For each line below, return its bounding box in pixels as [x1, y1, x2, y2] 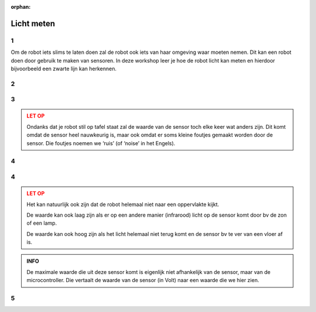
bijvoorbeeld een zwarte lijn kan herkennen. [11, 65, 117, 72]
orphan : [11, 4, 31, 10]
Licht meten [11, 18, 56, 29]
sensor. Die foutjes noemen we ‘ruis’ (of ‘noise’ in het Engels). [26, 139, 176, 146]
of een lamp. [26, 220, 57, 227]
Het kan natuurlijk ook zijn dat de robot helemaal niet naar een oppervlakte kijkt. [26, 201, 219, 208]
